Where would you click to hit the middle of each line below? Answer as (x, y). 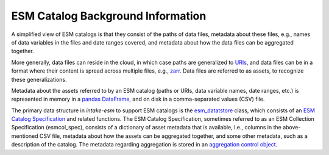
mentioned (25, 136)
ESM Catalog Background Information (109, 16)
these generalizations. (39, 79)
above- (292, 128)
